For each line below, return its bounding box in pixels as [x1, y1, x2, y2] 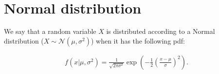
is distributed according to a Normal [106, 26, 215, 36]
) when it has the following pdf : [91, 35, 185, 45]
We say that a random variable [4, 26, 96, 36]
